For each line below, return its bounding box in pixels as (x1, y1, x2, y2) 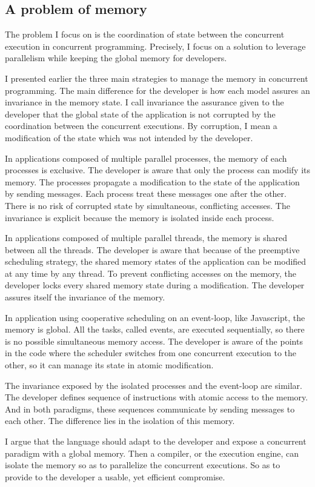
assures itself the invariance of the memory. (5, 291, 165, 303)
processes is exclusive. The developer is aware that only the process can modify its (5, 164, 310, 176)
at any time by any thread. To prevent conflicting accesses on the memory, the (5, 267, 296, 279)
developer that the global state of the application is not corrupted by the (5, 107, 276, 120)
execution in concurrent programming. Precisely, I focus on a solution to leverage (5, 39, 306, 52)
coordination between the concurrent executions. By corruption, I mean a (5, 119, 277, 132)
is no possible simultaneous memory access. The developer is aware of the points (5, 334, 303, 347)
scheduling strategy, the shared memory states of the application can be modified (5, 255, 307, 268)
